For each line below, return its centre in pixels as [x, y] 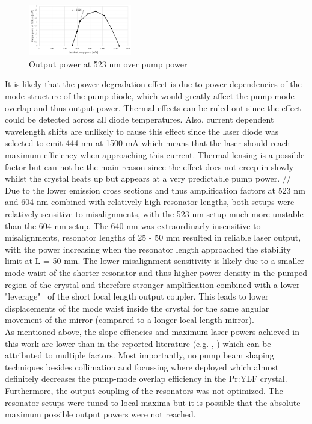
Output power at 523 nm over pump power [108, 63]
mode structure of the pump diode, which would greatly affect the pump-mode [150, 96]
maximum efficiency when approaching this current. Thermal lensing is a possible [155, 155]
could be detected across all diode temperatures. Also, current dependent [139, 119]
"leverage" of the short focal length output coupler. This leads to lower [137, 296]
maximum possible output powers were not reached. [100, 414]
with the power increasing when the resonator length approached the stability [148, 249]
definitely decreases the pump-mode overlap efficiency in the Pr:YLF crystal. [146, 379]
